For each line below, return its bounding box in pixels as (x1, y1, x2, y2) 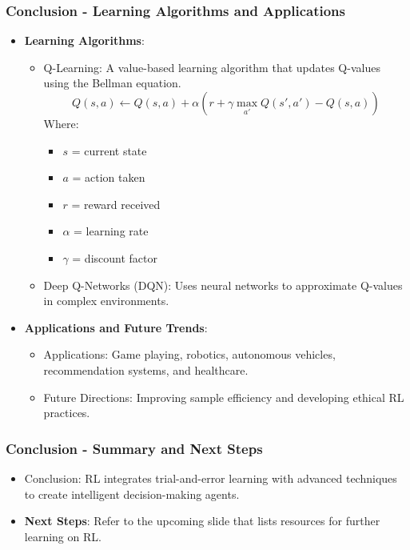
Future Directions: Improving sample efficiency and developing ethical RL (43, 388, 404, 405)
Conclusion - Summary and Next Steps (6, 438, 263, 458)
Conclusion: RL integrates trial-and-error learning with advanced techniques (24, 469, 397, 486)
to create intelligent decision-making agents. (24, 485, 240, 502)
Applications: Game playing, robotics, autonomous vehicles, (43, 346, 336, 363)
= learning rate (74, 223, 149, 239)
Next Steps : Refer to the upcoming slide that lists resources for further (24, 512, 380, 529)
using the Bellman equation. (43, 74, 181, 91)
